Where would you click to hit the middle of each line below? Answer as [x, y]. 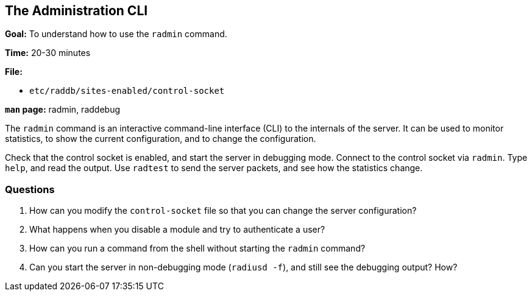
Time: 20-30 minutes [48, 53]
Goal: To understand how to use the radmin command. [116, 34]
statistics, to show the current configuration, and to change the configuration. [161, 139]
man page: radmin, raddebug [62, 110]
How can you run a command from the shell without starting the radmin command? [197, 248]
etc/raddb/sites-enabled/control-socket [127, 91]
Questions [30, 189]
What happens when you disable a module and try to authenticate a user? [177, 230]
